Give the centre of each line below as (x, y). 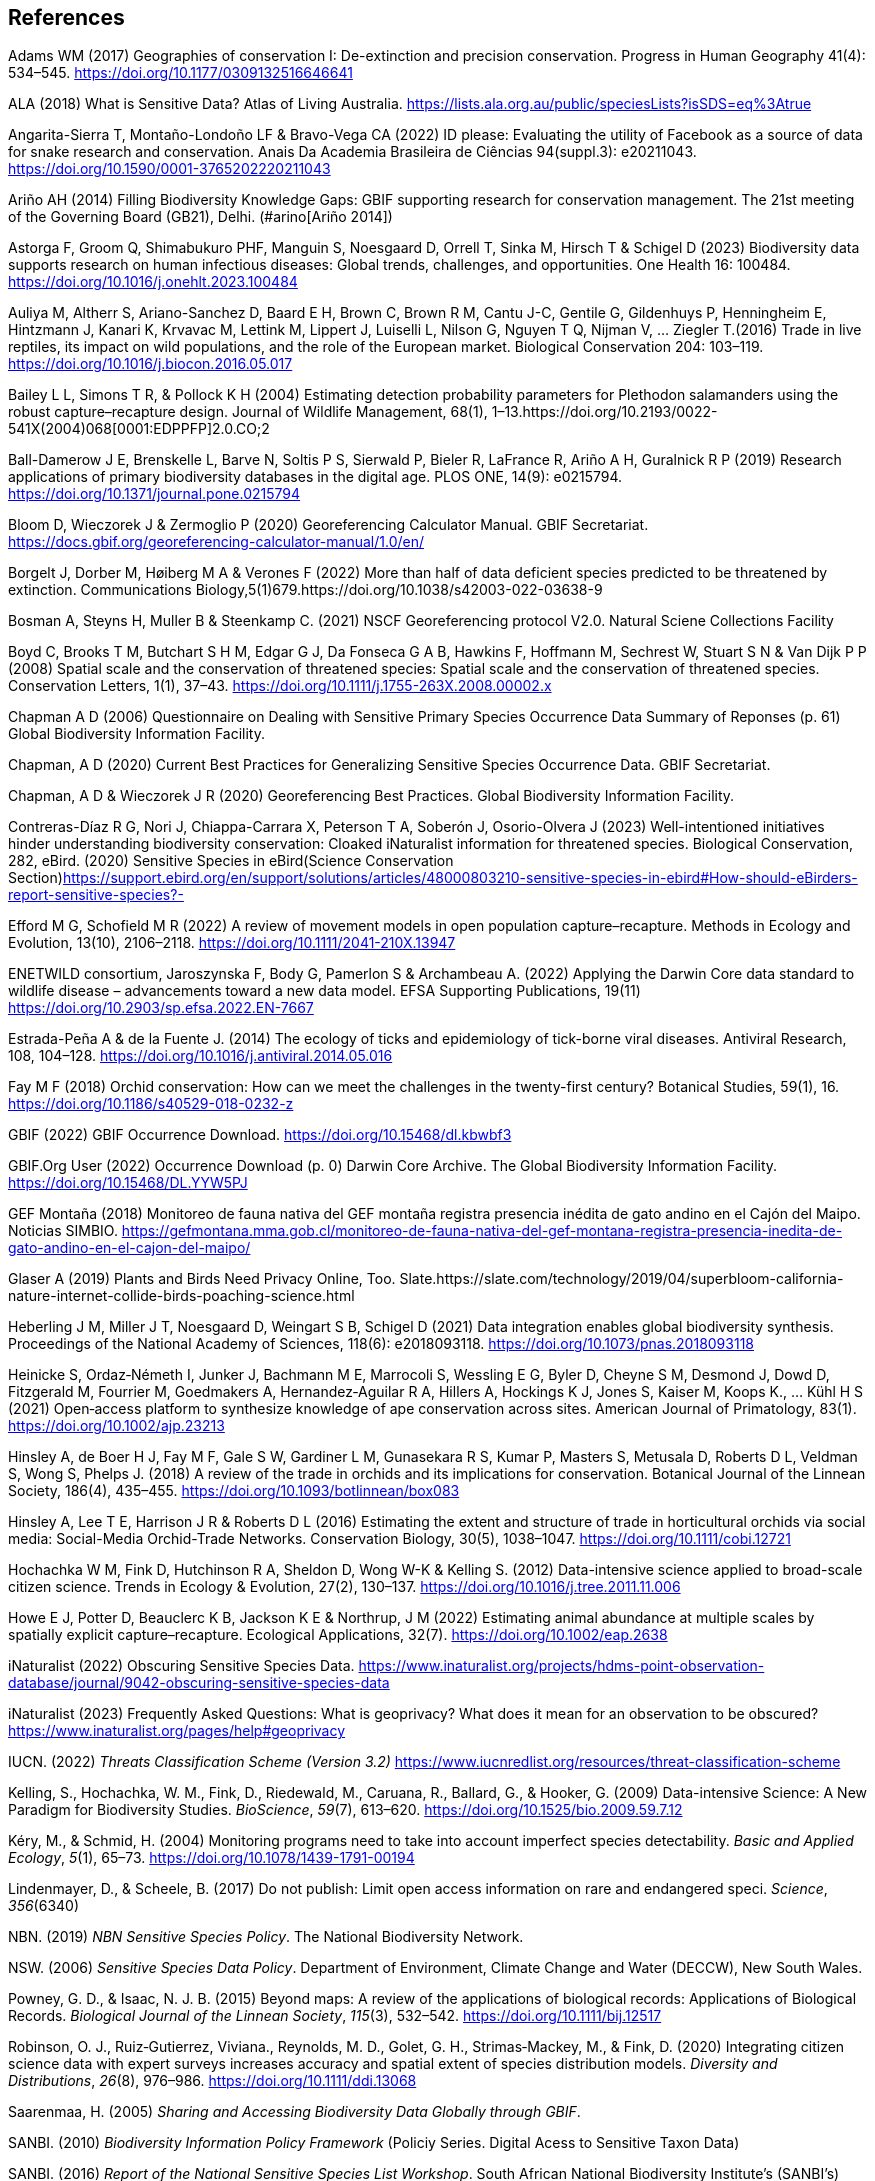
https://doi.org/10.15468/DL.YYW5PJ (128, 1183)
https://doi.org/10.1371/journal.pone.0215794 (154, 494)
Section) (35, 878)
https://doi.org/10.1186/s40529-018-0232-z (151, 1104)
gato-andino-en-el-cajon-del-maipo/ (129, 1248)
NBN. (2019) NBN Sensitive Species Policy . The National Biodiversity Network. (266, 1937)
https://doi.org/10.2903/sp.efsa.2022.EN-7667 (161, 1008)
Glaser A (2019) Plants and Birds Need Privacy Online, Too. (202, 1279)
